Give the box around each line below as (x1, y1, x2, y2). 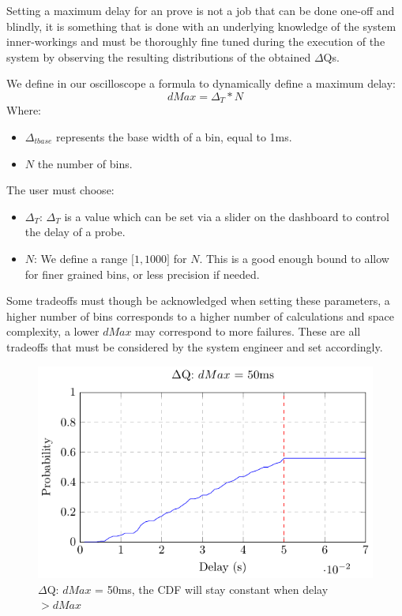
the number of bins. (37, 155, 133, 171)
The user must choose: (6, 182, 115, 198)
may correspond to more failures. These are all (135, 323, 361, 340)
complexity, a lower (6, 323, 100, 340)
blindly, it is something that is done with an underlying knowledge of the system (6, 17, 396, 34)
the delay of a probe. (24, 223, 126, 240)
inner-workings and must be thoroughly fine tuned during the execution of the (6, 33, 385, 50)
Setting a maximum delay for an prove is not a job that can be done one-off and (6, 2, 395, 18)
